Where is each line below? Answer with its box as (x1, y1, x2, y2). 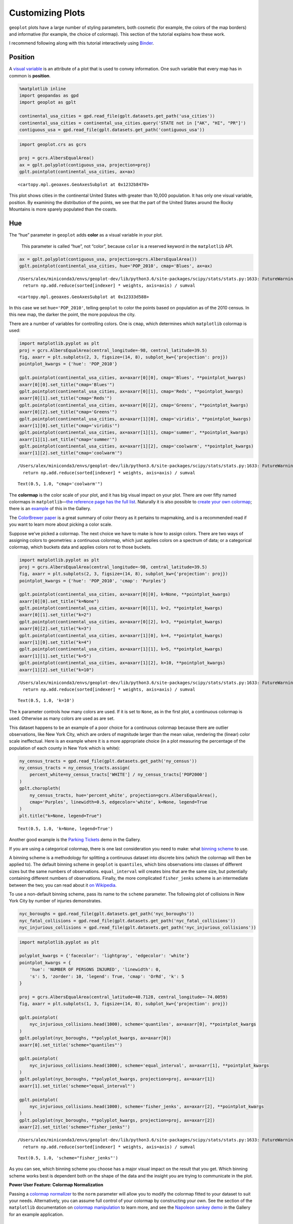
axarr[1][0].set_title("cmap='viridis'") (19, 423, 120, 428)
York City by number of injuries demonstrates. (9, 898, 102, 904)
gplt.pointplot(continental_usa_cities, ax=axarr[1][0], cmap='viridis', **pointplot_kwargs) (19, 416, 251, 422)
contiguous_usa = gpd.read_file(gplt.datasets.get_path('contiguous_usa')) (19, 127, 205, 132)
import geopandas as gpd (19, 93, 79, 98)
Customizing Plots (9, 7, 85, 18)
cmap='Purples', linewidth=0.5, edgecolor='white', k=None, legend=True (29, 800, 208, 805)
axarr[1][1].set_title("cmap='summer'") (19, 436, 117, 442)
